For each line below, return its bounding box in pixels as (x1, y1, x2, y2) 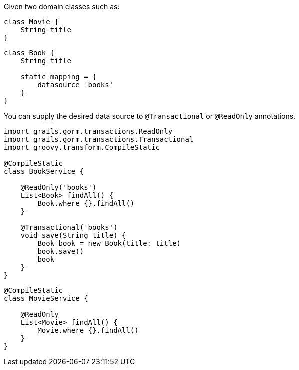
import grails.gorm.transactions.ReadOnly (4, 127, 173, 135)
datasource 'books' (37, 81, 114, 89)
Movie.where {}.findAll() (37, 326, 139, 334)
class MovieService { (4, 294, 88, 302)
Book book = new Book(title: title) (37, 239, 181, 247)
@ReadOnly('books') (20, 183, 97, 191)
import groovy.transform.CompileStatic (4, 143, 160, 151)
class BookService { (4, 167, 84, 175)
